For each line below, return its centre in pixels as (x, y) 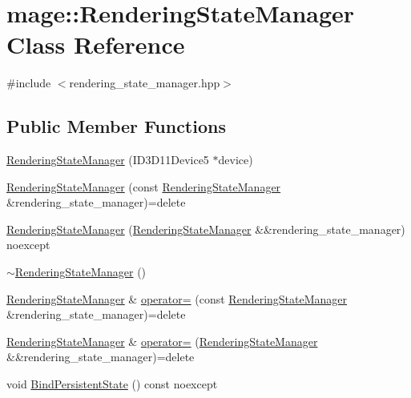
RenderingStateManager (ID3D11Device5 (108, 160)
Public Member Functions (116, 126)
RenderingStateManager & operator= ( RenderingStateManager (162, 341)
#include (29, 83)
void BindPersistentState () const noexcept (112, 384)
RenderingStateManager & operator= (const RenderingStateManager (177, 298)
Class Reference (96, 44)
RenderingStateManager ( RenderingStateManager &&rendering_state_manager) (206, 229)
